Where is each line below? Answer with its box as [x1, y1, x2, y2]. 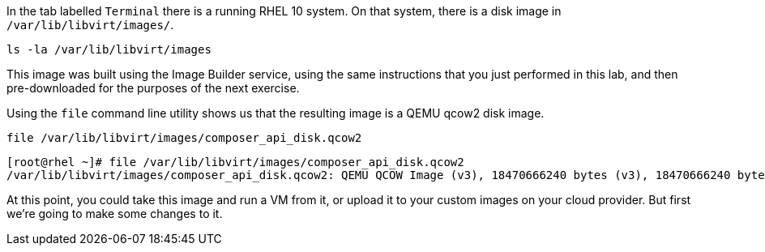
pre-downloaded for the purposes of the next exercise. [6, 81, 300, 95]
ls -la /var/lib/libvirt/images [6, 43, 212, 56]
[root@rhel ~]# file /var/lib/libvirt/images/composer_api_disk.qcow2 [6, 156, 464, 169]
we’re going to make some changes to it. [6, 207, 223, 220]
